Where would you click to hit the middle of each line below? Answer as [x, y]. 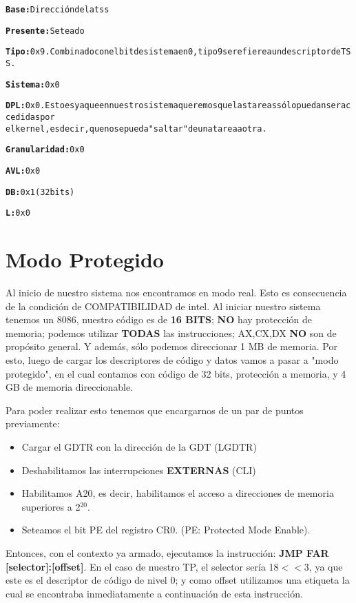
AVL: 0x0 [23, 171]
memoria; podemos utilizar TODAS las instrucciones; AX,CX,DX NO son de [171, 333]
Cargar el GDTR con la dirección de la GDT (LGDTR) [139, 446]
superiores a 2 [51, 506]
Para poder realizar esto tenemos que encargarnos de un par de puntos [155, 410]
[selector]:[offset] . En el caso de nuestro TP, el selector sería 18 [142, 566]
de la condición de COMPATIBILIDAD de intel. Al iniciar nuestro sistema [163, 306]
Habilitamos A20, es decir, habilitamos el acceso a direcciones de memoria [178, 493]
